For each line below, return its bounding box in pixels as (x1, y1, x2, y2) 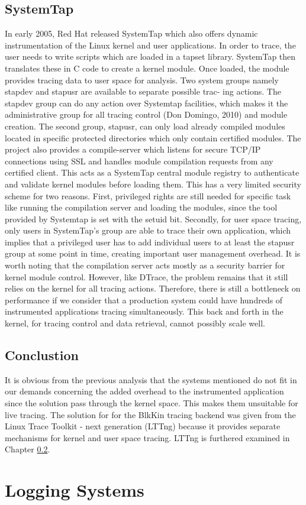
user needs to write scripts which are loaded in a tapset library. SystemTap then (5, 50, 296, 63)
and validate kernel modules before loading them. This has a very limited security (5, 177, 301, 190)
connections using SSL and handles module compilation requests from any (5, 154, 273, 167)
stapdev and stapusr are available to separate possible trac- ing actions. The (5, 85, 281, 98)
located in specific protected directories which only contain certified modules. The (5, 131, 301, 144)
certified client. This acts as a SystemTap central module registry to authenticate (5, 166, 299, 179)
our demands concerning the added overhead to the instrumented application (5, 385, 284, 397)
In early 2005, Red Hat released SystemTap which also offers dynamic (5, 27, 258, 40)
